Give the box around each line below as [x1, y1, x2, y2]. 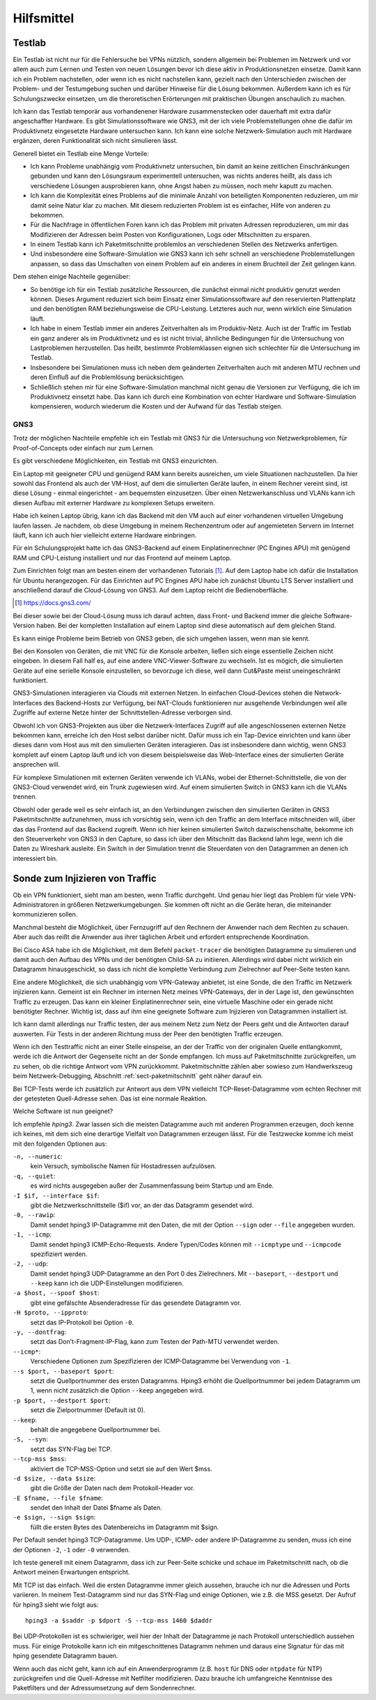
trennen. [13, 792, 38, 801]
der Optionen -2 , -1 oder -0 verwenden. [13, 1545, 130, 1554]
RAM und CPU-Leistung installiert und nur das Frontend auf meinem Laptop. [13, 553, 232, 562]
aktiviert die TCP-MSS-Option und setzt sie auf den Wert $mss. [30, 1464, 212, 1473]
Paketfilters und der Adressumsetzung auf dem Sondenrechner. [13, 1684, 196, 1692]
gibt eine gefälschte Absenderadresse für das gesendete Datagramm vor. [30, 1299, 242, 1307]
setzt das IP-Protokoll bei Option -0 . [30, 1318, 134, 1326]
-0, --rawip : [13, 1211, 56, 1219]
